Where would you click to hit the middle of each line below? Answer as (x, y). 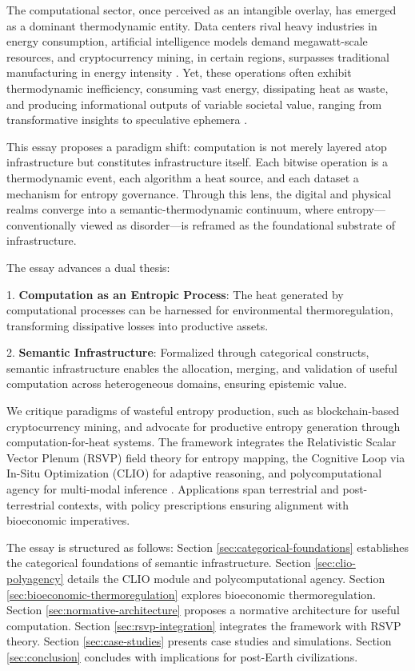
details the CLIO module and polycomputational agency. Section (226, 578)
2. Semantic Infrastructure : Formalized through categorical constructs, (188, 352)
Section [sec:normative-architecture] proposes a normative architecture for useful (203, 610)
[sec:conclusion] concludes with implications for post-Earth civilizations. (182, 656)
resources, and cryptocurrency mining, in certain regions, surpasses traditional (198, 56)
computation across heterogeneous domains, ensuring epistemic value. (177, 383)
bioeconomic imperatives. (68, 520)
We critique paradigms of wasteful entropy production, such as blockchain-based (203, 411)
